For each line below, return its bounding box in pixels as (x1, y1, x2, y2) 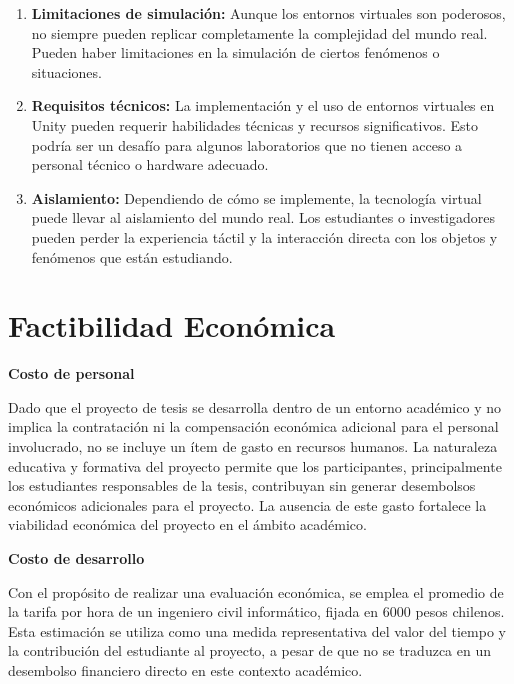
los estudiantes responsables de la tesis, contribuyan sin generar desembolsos (8, 475, 476, 496)
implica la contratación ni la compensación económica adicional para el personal (8, 416, 499, 437)
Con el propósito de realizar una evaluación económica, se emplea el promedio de (8, 581, 504, 602)
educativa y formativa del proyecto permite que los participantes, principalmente (8, 455, 502, 476)
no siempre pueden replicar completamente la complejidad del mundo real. (31, 22, 488, 43)
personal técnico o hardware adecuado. (31, 154, 269, 175)
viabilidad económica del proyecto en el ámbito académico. (8, 514, 367, 535)
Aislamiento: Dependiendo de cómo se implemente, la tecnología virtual (31, 187, 482, 208)
